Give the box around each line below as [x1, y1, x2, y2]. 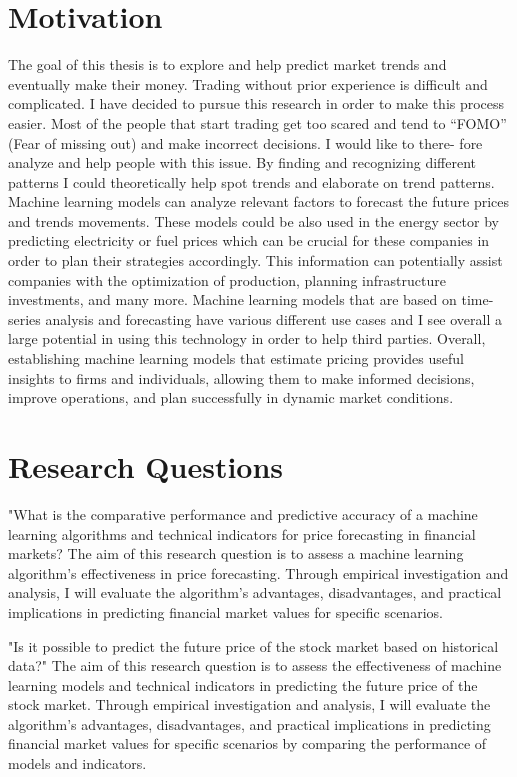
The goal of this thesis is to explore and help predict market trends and [8, 54, 447, 75]
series [8, 308, 41, 329]
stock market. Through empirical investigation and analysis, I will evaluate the [8, 694, 491, 715]
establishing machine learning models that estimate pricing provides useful [8, 348, 464, 369]
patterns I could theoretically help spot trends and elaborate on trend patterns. [8, 171, 495, 192]
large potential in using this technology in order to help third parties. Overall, [8, 328, 486, 349]
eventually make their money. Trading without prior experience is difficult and [8, 73, 488, 94]
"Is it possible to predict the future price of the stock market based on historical [8, 635, 499, 656]
